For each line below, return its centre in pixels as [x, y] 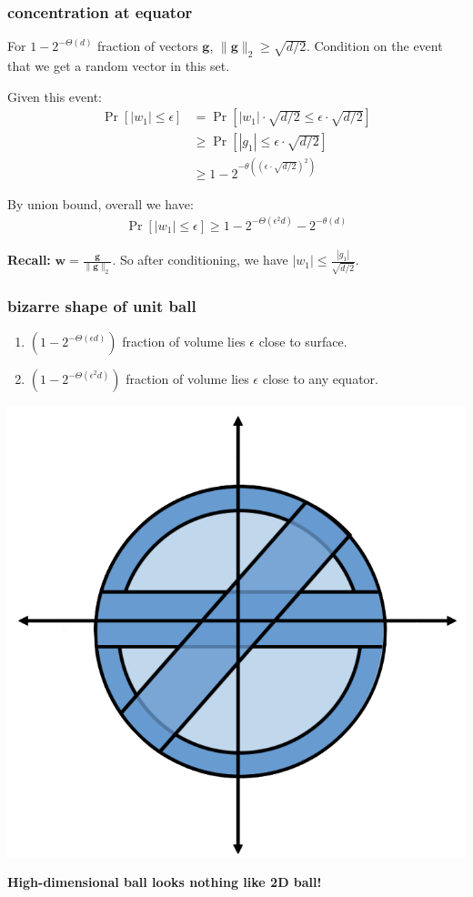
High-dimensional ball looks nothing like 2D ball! [165, 882]
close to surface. [303, 342]
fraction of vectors [148, 46]
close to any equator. [320, 379]
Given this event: [55, 96]
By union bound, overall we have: [101, 203]
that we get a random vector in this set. [119, 66]
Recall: [29, 260]
